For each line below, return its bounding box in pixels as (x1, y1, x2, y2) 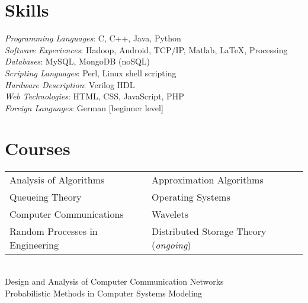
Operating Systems (152, 190, 230, 204)
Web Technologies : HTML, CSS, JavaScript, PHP (5, 90, 184, 102)
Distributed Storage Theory (152, 224, 267, 238)
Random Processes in (9, 224, 98, 238)
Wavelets (152, 207, 188, 221)
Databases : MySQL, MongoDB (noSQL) (5, 55, 150, 67)
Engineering (9, 238, 59, 252)
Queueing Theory (9, 190, 82, 204)
